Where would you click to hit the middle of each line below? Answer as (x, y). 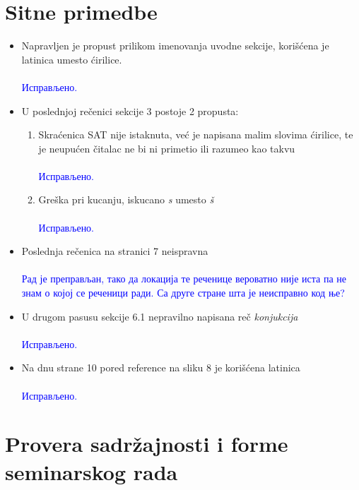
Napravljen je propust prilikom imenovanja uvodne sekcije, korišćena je (175, 46)
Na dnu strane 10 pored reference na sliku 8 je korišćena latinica (161, 367)
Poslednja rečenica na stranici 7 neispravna (115, 251)
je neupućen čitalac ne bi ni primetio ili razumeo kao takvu (167, 148)
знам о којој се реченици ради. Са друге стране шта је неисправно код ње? (183, 293)
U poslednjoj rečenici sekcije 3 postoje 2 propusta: (130, 110)
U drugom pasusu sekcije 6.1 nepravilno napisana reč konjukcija (160, 316)
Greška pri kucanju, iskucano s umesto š (126, 199)
